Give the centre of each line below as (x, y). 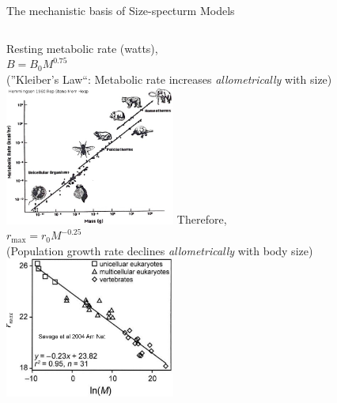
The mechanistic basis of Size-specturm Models (121, 10)
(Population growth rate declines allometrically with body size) (160, 250)
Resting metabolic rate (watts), (82, 48)
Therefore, (202, 219)
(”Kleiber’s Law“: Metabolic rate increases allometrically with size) (169, 79)
